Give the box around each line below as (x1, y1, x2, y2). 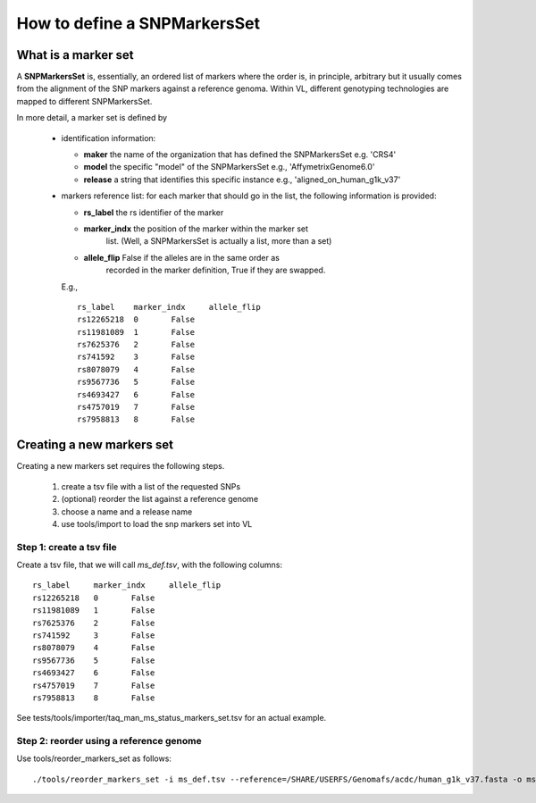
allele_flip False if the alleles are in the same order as (83, 252, 281, 263)
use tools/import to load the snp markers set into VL (61, 518, 253, 529)
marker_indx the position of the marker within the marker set (83, 223, 308, 234)
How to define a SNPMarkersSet (16, 13, 261, 33)
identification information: (61, 132, 156, 143)
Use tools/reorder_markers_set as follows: (16, 753, 172, 764)
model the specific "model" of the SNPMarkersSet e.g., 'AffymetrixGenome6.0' (83, 162, 375, 172)
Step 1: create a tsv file (16, 540, 117, 553)
